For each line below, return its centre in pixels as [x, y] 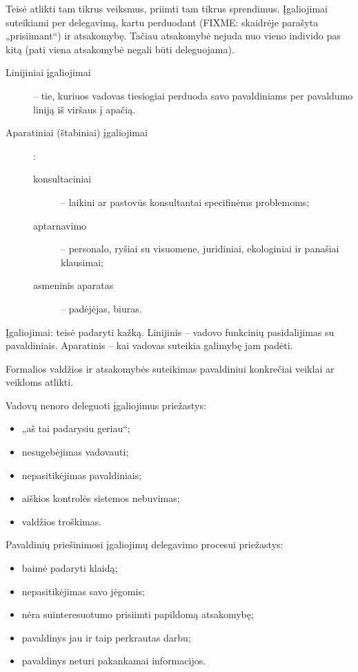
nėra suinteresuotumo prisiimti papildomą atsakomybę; [138, 614]
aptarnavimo [60, 225]
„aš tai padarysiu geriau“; [76, 428]
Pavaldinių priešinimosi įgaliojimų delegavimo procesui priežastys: [145, 544]
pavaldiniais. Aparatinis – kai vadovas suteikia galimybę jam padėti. [149, 345]
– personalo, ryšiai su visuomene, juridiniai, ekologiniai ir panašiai [200, 249]
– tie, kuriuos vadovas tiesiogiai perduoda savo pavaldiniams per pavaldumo [193, 95]
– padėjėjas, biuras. [101, 308]
